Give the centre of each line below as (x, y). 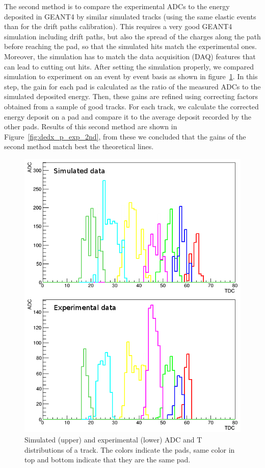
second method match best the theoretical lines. (79, 146)
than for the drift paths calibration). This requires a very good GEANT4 (118, 26)
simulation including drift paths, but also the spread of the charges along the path (132, 36)
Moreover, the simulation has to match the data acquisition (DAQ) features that (130, 56)
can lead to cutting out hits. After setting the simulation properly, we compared (129, 66)
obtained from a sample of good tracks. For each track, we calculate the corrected (131, 106)
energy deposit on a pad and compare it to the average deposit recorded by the (128, 116)
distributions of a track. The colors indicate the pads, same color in (130, 449)
